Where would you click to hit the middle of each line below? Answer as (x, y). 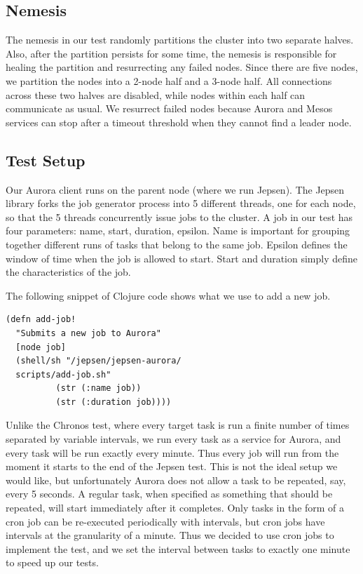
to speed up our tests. (52, 562)
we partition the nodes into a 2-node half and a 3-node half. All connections (169, 80)
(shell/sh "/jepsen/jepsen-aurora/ (98, 361)
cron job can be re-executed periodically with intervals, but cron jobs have (165, 521)
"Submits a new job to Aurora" (88, 333)
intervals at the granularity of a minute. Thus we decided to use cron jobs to (170, 535)
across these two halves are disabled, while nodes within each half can (156, 94)
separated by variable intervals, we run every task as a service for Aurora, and (173, 439)
